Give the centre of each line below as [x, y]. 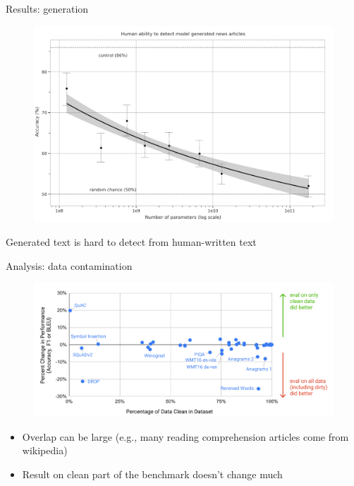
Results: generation [47, 8]
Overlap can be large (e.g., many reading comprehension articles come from [185, 436]
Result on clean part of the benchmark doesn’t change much [152, 474]
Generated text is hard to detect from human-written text [131, 242]
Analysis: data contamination [69, 265]
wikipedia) [45, 450]
